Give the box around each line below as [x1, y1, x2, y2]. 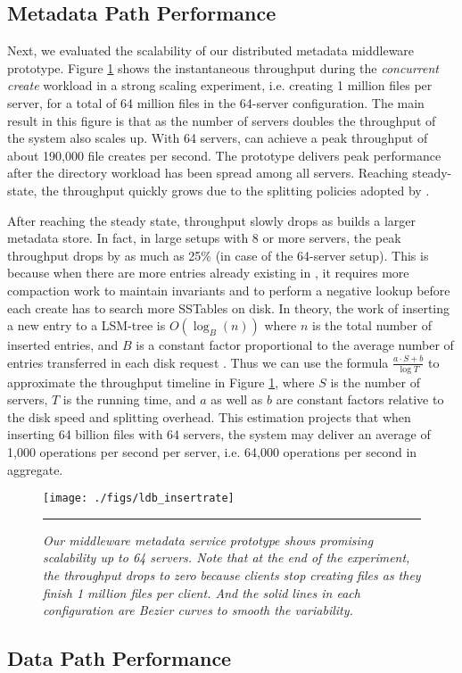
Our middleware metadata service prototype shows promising [43, 530, 374, 549]
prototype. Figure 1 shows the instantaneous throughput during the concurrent [7, 58, 439, 77]
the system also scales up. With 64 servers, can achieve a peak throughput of [7, 129, 428, 147]
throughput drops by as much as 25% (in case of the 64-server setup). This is [7, 245, 429, 264]
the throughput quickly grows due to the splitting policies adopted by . [41, 180, 430, 199]
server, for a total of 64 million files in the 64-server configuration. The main [7, 93, 425, 112]
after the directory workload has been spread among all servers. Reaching [7, 163, 408, 182]
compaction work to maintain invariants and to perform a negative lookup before [7, 280, 450, 299]
